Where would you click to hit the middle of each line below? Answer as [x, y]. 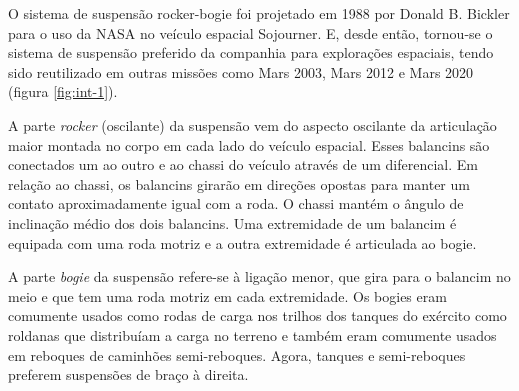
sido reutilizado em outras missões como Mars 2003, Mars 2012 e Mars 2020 [241, 71]
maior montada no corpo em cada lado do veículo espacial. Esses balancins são [249, 144]
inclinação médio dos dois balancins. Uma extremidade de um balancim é [232, 222]
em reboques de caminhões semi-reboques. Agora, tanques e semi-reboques [237, 354]
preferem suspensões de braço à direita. [128, 374]
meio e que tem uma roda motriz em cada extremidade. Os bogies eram [227, 295]
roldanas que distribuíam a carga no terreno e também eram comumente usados [252, 334]
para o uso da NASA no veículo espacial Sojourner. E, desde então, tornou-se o [250, 32]
